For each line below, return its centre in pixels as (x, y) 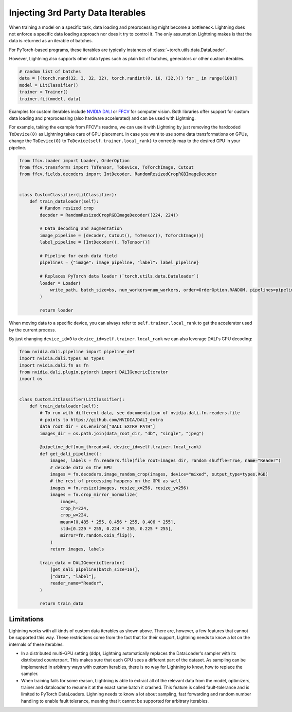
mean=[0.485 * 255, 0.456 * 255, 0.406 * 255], (118, 522)
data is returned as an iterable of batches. (51, 41)
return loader (56, 310)
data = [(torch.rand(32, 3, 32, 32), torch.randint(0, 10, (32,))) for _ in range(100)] (128, 78)
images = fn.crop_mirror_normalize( (94, 495)
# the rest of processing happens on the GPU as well (115, 481)
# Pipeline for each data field (78, 256)
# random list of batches (50, 72)
